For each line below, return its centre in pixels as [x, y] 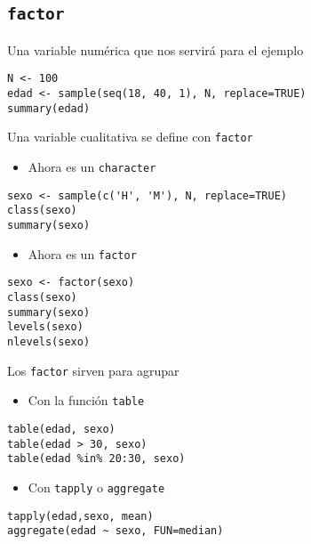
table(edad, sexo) [61, 429]
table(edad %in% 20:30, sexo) [96, 459]
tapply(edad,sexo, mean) [80, 516]
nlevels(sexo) [49, 341]
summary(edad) [49, 108]
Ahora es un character [92, 166]
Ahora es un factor [82, 253]
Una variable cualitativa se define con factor [130, 137]
